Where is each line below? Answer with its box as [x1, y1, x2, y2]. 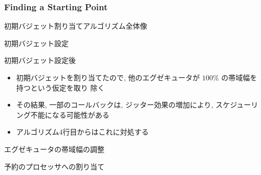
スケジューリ [215, 99, 258, 110]
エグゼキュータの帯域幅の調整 [4, 143, 104, 154]
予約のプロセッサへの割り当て [4, 161, 104, 171]
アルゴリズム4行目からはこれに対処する [16, 126, 149, 137]
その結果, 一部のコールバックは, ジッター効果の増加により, [16, 99, 213, 110]
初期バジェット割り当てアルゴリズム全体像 [4, 20, 147, 31]
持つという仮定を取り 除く [16, 82, 105, 93]
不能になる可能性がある [30, 109, 110, 120]
